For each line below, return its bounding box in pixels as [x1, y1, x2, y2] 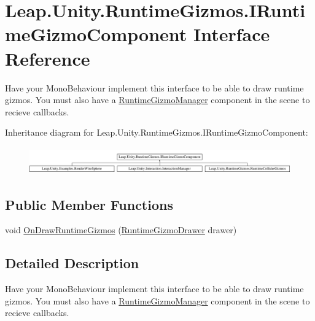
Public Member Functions [5, 195, 173, 214]
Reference [5, 45, 90, 71]
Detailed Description [5, 253, 139, 273]
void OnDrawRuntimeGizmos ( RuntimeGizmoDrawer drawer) [5, 223, 237, 236]
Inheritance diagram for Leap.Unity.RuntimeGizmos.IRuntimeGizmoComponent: [5, 126, 308, 139]
